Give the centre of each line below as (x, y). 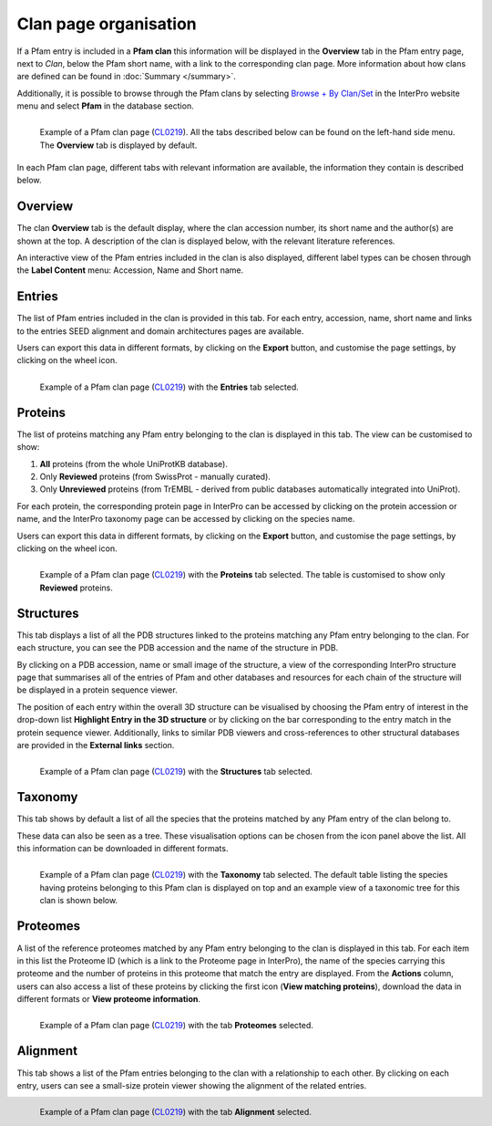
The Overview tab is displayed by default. (118, 145)
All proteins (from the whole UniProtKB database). (133, 464)
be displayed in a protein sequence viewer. (97, 690)
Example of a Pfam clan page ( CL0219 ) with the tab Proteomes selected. (177, 1026)
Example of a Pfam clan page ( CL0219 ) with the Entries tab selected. (169, 387)
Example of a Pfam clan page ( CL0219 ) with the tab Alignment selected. (175, 1112)
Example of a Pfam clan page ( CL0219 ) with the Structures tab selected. (176, 772)
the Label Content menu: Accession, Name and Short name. (130, 270)
